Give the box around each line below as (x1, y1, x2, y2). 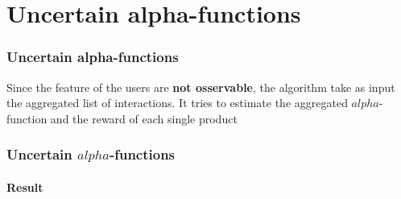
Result (6, 178, 43, 195)
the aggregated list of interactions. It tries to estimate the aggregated (6, 94, 348, 111)
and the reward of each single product (50, 110, 238, 126)
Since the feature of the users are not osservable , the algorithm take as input (6, 78, 395, 95)
